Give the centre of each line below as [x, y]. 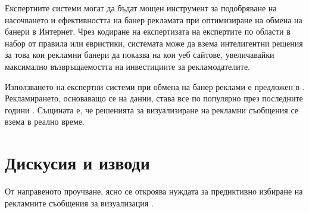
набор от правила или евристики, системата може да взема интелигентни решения [154, 43]
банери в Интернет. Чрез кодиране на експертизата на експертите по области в [148, 31]
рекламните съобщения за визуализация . [79, 203]
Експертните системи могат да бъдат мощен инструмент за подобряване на [141, 8]
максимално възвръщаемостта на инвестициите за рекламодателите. [127, 66]
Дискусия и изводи [77, 163]
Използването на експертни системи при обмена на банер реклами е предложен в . [155, 86]
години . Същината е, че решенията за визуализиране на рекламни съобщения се [152, 109]
